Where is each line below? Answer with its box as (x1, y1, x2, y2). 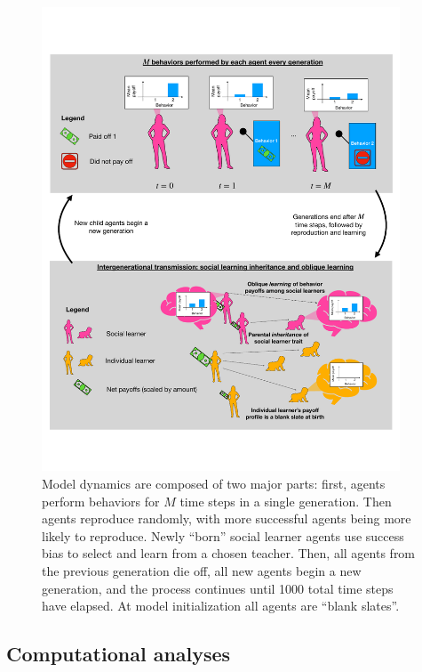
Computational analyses (6, 640, 231, 668)
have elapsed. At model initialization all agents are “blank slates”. (42, 596, 400, 615)
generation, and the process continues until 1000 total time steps (42, 579, 394, 597)
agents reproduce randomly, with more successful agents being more (42, 509, 411, 528)
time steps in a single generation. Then (179, 491, 392, 510)
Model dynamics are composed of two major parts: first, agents (42, 474, 386, 493)
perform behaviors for (42, 491, 160, 510)
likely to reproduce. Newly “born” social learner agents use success (42, 526, 404, 545)
